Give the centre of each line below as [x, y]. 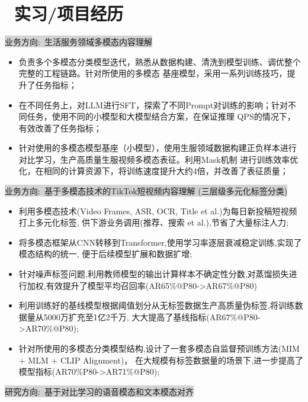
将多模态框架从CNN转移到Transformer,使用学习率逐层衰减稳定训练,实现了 [160, 242]
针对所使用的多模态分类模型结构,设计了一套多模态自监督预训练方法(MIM [159, 348]
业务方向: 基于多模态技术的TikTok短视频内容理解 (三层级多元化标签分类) [146, 191]
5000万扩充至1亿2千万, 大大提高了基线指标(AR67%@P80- [152, 316]
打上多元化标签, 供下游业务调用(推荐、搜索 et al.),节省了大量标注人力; [153, 222]
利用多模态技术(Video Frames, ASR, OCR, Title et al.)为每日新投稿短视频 [158, 210]
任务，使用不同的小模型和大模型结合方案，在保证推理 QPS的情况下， [161, 116]
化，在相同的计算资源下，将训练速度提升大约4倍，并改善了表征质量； [153, 171]
